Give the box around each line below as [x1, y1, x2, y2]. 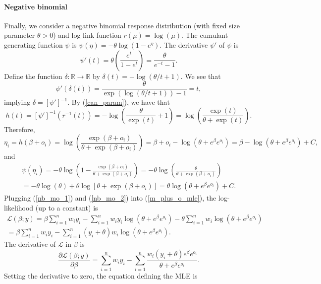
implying [4, 97, 31, 107]
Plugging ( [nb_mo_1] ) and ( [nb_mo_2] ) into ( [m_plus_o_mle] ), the [4, 193, 216, 203]
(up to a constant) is [35, 202, 98, 213]
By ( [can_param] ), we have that [71, 97, 170, 107]
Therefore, [4, 124, 35, 134]
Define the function [4, 71, 62, 81]
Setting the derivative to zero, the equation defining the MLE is [4, 270, 198, 281]
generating [4, 39, 36, 50]
